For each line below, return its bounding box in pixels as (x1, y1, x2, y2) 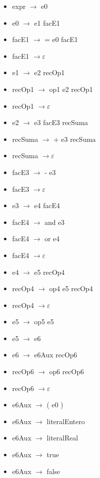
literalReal (47, 433, 78, 443)
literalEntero (47, 416, 85, 426)
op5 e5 (34, 316, 54, 327)
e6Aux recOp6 (34, 349, 77, 360)
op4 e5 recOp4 (49, 283, 93, 294)
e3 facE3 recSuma (34, 117, 88, 128)
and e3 (44, 217, 65, 227)
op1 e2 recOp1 (49, 84, 93, 94)
